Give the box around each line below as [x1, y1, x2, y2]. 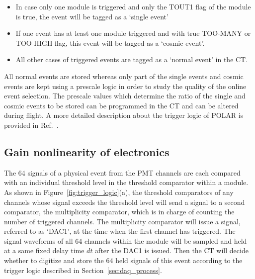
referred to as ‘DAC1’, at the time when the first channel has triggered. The [4, 226, 236, 236]
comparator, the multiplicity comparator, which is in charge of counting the [4, 206, 235, 217]
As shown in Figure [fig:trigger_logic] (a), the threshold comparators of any [4, 186, 234, 197]
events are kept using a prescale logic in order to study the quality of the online [4, 81, 247, 91]
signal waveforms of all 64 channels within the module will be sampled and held [4, 235, 247, 246]
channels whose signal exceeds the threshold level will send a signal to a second [4, 196, 245, 207]
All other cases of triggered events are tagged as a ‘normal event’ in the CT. [15, 54, 248, 65]
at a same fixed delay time [4, 245, 85, 256]
